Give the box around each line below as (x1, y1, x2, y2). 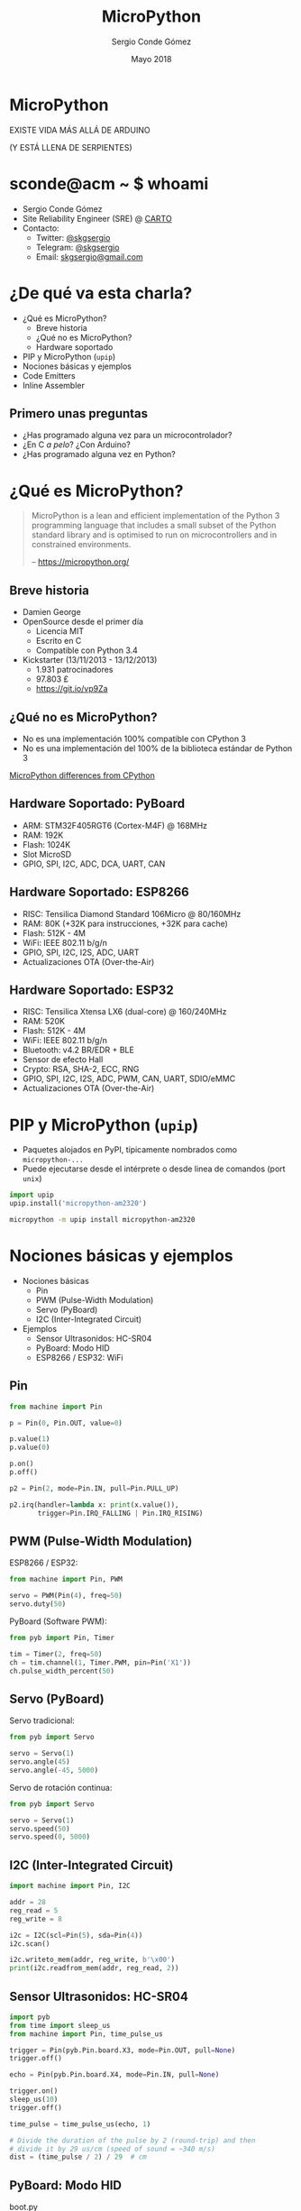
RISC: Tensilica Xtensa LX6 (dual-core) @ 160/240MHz (22, 1006, 227, 1017)
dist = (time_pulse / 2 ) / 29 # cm (9, 2152, 147, 2161)
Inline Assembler (22, 380, 86, 390)
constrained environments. (31, 539, 132, 550)
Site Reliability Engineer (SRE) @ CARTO (22, 213, 173, 224)
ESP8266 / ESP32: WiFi (35, 1352, 123, 1362)
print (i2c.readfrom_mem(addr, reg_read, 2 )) (9, 1964, 179, 1973)
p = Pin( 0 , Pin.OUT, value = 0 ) (9, 1418, 123, 1427)
